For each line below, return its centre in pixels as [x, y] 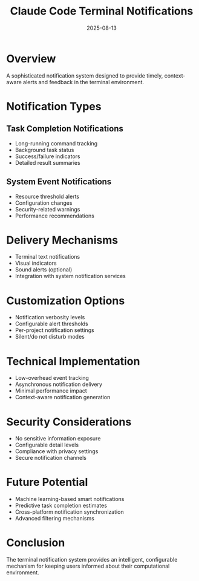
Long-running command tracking [56, 143]
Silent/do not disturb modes [50, 337]
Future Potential [47, 482]
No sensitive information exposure [58, 439]
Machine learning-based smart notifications [70, 499]
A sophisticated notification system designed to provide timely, [85, 75]
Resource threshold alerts [47, 196]
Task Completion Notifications [65, 129]
